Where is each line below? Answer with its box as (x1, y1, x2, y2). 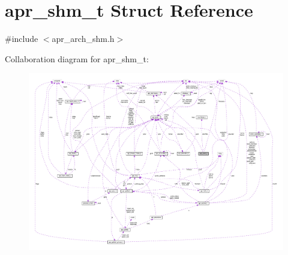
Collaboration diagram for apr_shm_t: (5, 52, 149, 65)
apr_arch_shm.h (52, 32, 115, 45)
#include (5, 32, 38, 45)
